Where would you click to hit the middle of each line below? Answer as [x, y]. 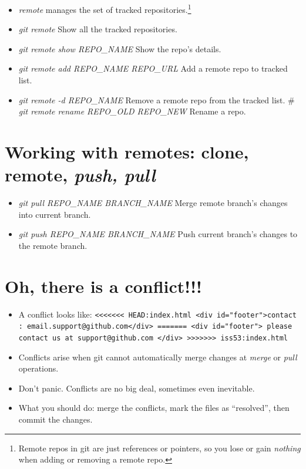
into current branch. [55, 214]
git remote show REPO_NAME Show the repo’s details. [120, 48]
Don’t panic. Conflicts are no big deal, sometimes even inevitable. [137, 388]
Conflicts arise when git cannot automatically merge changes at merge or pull [158, 357]
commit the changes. [56, 419]
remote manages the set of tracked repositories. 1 [105, 9]
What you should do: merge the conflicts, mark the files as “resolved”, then [154, 408]
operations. [38, 368]
